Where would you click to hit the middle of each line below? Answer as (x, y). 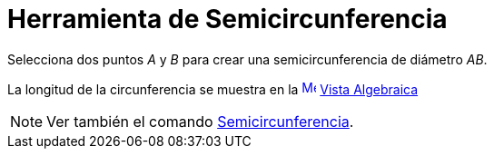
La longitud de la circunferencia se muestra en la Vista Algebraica (213, 89)
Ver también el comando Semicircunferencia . (200, 121)
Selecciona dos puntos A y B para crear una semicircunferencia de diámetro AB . (247, 59)
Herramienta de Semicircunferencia (227, 19)
